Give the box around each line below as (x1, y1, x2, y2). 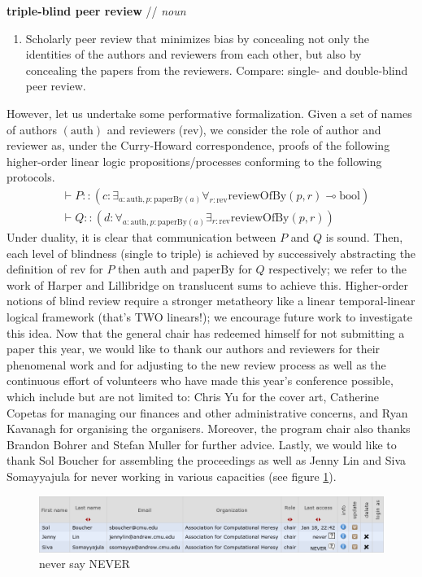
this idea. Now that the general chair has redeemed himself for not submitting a (7, 324, 405, 341)
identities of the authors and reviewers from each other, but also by (25, 46, 362, 63)
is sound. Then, (325, 229, 403, 245)
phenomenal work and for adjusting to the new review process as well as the (7, 356, 386, 373)
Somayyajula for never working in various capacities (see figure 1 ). (7, 467, 337, 484)
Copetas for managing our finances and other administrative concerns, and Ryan (7, 404, 408, 421)
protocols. (7, 168, 55, 186)
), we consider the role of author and (198, 120, 381, 138)
